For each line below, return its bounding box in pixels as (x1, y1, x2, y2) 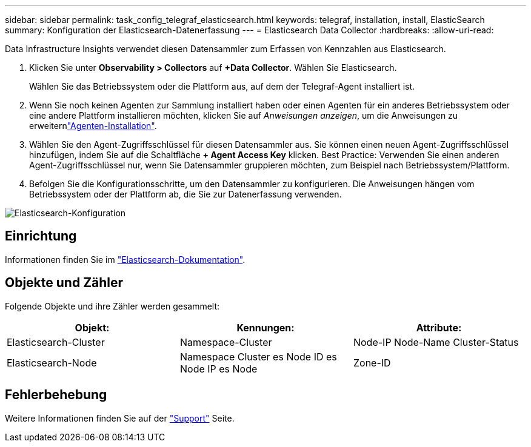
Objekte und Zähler (5, 275, 124, 291)
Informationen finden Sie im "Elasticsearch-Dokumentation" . (5, 254, 245, 265)
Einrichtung (5, 228, 77, 244)
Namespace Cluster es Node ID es (179, 350, 337, 363)
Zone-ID (353, 356, 391, 369)
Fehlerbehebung (5, 387, 107, 403)
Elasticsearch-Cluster (7, 336, 105, 348)
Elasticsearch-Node (7, 356, 97, 369)
